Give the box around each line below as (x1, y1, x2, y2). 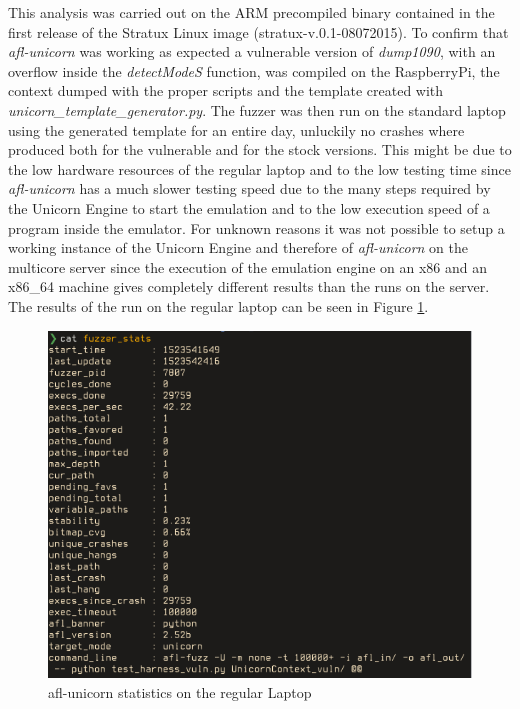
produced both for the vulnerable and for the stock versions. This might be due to (8, 139, 512, 160)
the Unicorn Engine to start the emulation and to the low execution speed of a (8, 197, 490, 218)
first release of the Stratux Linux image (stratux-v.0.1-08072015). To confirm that (8, 21, 509, 42)
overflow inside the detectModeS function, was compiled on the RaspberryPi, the (8, 60, 500, 81)
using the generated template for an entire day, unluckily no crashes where (8, 119, 465, 140)
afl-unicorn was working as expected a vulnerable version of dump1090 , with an (8, 41, 496, 62)
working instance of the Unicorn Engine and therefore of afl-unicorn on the (8, 237, 468, 258)
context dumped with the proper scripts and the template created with (8, 80, 444, 101)
